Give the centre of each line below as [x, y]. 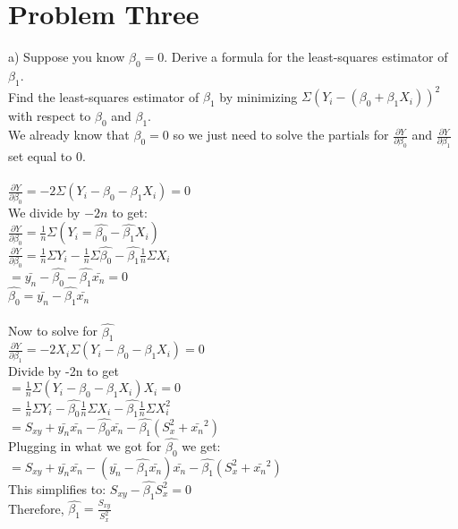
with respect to [50, 116]
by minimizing [259, 96]
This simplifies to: [57, 488]
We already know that [69, 135]
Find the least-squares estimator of [104, 96]
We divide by [44, 212]
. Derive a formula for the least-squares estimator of [306, 57]
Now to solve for [53, 331]
